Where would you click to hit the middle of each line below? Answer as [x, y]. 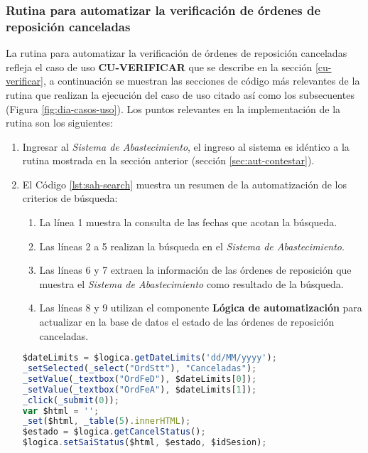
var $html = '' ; [61, 411]
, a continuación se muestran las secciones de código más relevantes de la [201, 81]
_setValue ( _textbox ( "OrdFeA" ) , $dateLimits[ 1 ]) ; [140, 389]
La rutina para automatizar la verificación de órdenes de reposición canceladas [177, 53]
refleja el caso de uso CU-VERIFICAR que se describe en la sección [159, 66]
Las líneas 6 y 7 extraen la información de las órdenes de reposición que [195, 270]
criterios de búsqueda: [70, 198]
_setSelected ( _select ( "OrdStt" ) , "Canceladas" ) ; [140, 369]
